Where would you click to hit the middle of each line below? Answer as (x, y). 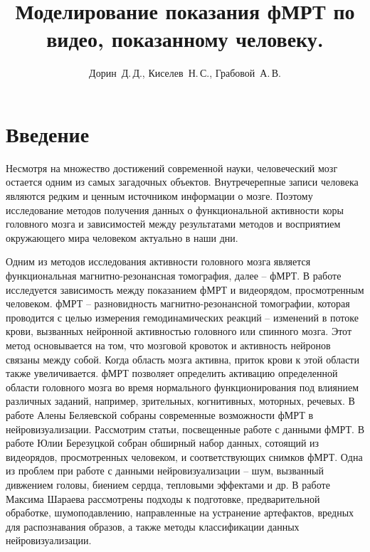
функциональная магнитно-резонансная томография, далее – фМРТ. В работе (174, 275)
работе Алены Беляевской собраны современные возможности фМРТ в (160, 414)
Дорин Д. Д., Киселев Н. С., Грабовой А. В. (185, 73)
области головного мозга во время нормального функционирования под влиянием (183, 387)
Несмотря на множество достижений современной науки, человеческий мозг (172, 168)
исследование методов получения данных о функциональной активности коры (175, 209)
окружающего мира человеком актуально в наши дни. (122, 237)
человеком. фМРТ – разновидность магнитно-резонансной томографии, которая (178, 303)
